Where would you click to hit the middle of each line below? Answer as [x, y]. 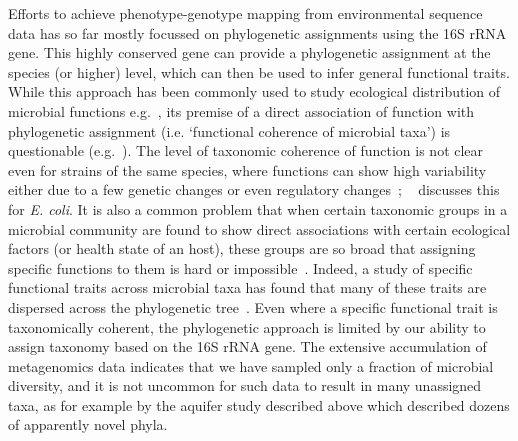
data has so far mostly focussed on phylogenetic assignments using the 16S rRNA [257, 32]
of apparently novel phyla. [88, 424]
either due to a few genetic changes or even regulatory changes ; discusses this [254, 189]
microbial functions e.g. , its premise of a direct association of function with [241, 110]
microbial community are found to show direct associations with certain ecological [259, 228]
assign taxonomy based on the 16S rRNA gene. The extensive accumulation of [247, 346]
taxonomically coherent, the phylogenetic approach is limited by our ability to [247, 326]
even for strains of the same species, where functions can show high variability [247, 169]
